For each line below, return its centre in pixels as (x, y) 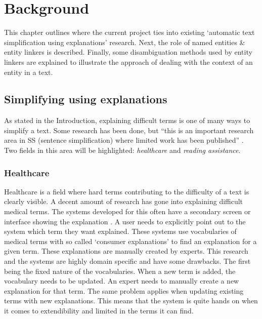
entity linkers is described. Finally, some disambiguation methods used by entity (128, 52)
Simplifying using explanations (86, 99)
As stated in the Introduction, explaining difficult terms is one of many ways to (127, 120)
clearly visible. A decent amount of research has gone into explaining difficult (124, 201)
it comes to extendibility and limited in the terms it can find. (99, 311)
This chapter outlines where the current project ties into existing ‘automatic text (129, 32)
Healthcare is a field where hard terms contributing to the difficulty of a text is (127, 191)
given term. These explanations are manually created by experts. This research (126, 251)
